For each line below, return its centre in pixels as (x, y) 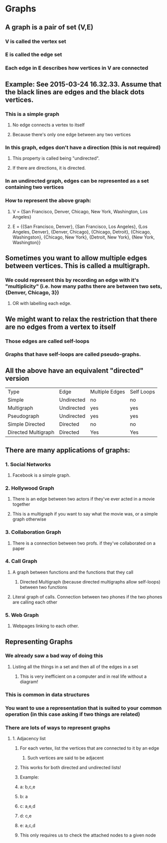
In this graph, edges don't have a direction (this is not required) (83, 147)
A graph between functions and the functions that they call (73, 572)
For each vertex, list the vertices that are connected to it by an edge (89, 748)
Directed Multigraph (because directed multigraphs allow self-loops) (90, 581)
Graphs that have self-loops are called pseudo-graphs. (73, 354)
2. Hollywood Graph (30, 488)
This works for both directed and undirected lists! (70, 767)
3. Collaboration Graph (33, 532)
